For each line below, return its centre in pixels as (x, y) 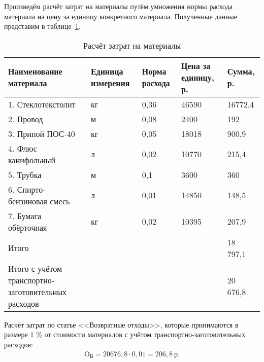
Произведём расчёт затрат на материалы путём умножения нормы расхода (119, 6)
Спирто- (31, 189)
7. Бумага (25, 215)
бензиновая (28, 201)
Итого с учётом (35, 268)
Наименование (35, 71)
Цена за (196, 65)
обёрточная (28, 227)
